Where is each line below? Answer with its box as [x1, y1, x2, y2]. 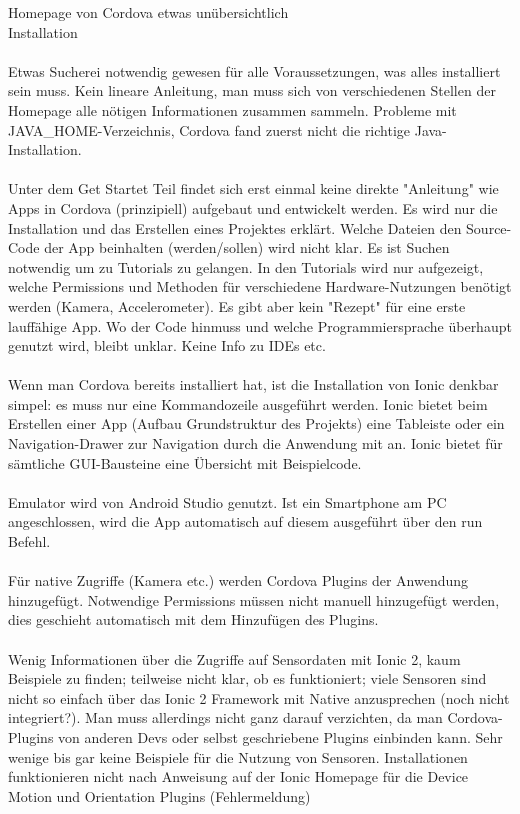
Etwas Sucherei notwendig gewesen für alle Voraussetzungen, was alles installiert [8, 60, 501, 81]
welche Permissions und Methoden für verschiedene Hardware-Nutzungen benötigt [8, 276, 512, 297]
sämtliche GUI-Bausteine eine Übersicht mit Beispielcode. [8, 452, 362, 473]
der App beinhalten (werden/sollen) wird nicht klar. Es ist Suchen [44, 237, 450, 258]
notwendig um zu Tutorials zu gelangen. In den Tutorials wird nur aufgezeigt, [8, 256, 484, 277]
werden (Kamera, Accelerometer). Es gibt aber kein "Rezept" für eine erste [8, 295, 466, 316]
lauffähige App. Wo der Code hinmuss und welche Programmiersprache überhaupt [8, 315, 512, 336]
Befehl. [8, 531, 51, 552]
